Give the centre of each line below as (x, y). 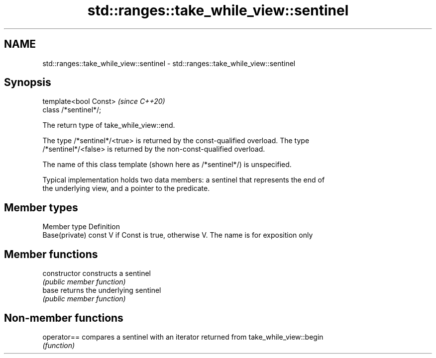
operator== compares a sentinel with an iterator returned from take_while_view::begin (183, 337)
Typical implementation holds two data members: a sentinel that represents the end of (184, 180)
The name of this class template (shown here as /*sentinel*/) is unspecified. (167, 165)
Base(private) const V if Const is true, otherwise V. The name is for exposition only (178, 235)
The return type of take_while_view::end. (109, 125)
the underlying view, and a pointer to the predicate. (126, 188)
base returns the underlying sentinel (102, 290)
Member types (41, 207)
